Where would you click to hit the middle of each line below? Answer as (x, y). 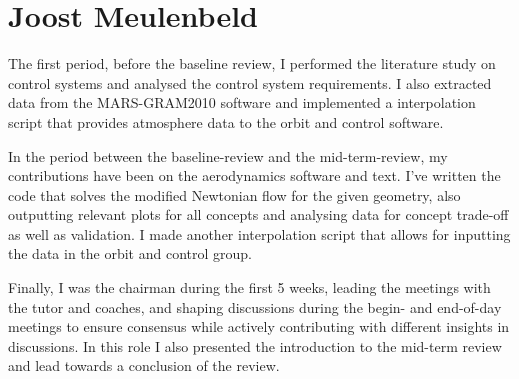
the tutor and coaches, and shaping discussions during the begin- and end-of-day (255, 306)
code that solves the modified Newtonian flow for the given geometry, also (234, 194)
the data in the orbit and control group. (130, 253)
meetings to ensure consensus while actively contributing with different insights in (259, 326)
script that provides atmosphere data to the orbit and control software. (226, 121)
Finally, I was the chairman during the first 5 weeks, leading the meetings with (249, 287)
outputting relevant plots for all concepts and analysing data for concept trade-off (258, 214)
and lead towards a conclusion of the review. (144, 365)
